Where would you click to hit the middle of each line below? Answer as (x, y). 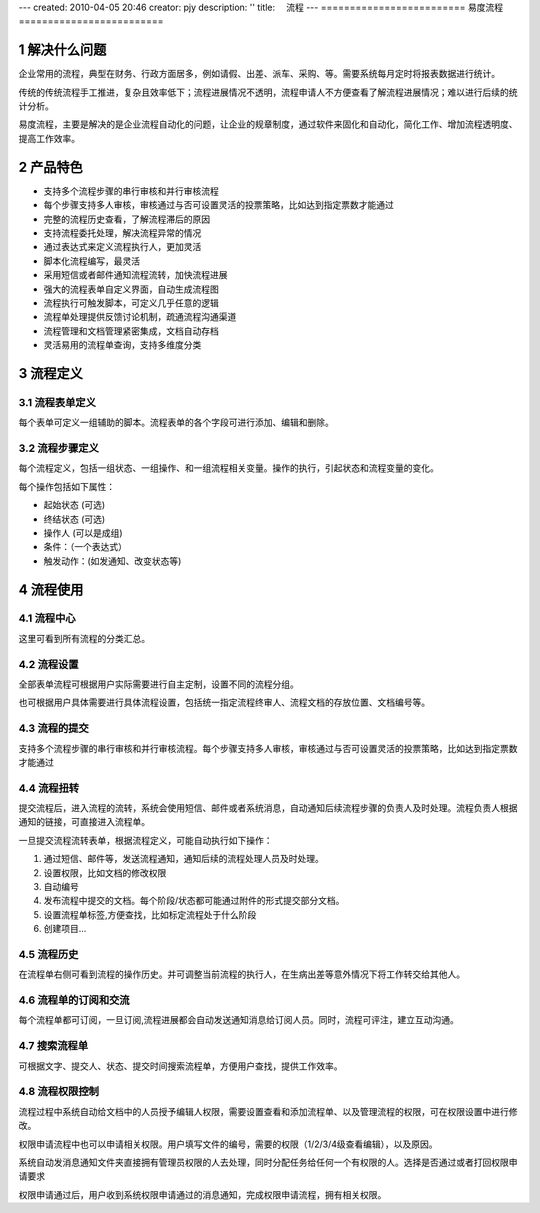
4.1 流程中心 (47, 618)
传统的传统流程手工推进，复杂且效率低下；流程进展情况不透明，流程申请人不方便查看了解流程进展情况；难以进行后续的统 (268, 92)
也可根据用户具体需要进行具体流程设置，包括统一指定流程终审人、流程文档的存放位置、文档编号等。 (224, 702)
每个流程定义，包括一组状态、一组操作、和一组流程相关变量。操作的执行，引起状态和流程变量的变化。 (228, 468)
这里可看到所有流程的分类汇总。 (84, 638)
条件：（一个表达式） (85, 547)
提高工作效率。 (49, 138)
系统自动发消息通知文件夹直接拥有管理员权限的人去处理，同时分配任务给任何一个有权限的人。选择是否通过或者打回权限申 (268, 1162)
